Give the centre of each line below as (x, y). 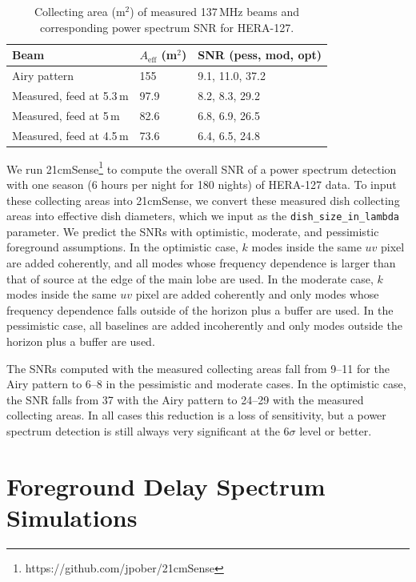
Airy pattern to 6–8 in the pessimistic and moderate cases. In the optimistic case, (206, 384)
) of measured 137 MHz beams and (214, 11)
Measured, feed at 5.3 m (70, 95)
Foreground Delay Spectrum (166, 486)
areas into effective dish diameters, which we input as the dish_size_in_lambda (203, 216)
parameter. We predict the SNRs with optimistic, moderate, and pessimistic (193, 231)
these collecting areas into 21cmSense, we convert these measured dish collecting (203, 200)
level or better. (336, 430)
